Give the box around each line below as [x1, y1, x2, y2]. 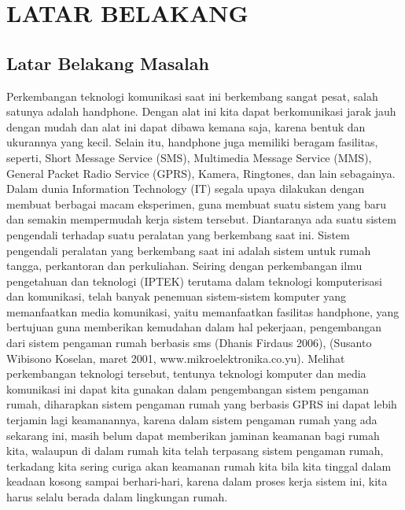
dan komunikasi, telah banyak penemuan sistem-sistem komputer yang [6, 288, 347, 305]
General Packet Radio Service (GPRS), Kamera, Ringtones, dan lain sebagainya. [6, 164, 396, 181]
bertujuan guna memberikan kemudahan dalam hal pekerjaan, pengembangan [6, 319, 381, 335]
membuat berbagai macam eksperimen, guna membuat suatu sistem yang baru [6, 195, 387, 212]
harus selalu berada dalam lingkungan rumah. [6, 489, 228, 505]
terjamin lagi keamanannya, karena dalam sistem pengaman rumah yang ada [6, 412, 377, 428]
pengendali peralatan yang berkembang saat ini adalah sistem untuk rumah [6, 242, 371, 258]
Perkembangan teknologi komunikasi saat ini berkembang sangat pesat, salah [6, 87, 378, 104]
